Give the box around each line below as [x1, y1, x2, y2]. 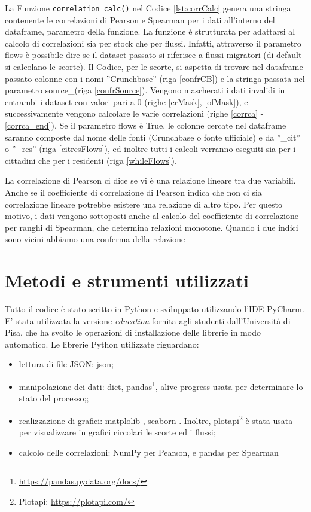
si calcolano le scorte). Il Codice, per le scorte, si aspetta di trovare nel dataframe [5, 60, 303, 73]
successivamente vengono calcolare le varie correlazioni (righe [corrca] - [5, 107, 264, 120]
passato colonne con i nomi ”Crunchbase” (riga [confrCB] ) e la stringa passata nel [5, 72, 305, 84]
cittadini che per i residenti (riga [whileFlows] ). [5, 154, 177, 166]
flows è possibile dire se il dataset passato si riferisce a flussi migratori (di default [5, 48, 302, 61]
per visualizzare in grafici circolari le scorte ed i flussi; [19, 426, 216, 438]
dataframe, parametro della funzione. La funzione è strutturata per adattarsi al [5, 25, 295, 38]
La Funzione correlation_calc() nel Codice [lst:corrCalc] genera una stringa [5, 2, 291, 14]
